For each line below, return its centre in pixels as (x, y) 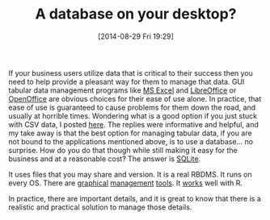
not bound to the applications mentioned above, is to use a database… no (131, 141)
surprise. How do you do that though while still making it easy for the (123, 150)
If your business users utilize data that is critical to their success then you (131, 73)
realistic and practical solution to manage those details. (100, 207)
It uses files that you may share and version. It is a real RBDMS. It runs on (130, 174)
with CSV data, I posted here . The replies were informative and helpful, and (133, 124)
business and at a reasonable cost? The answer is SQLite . (105, 159)
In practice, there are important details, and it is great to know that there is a (135, 198)
